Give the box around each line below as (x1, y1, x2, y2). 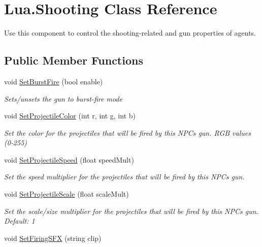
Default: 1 (4, 215, 35, 226)
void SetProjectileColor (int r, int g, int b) (4, 110, 136, 121)
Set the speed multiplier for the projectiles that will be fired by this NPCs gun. (4, 171, 245, 182)
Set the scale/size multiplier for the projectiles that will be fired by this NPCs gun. (4, 205, 258, 216)
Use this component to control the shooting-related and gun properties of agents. (4, 27, 256, 38)
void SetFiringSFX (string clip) (4, 232, 102, 243)
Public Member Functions (4, 52, 143, 68)
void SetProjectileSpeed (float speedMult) (4, 154, 134, 165)
